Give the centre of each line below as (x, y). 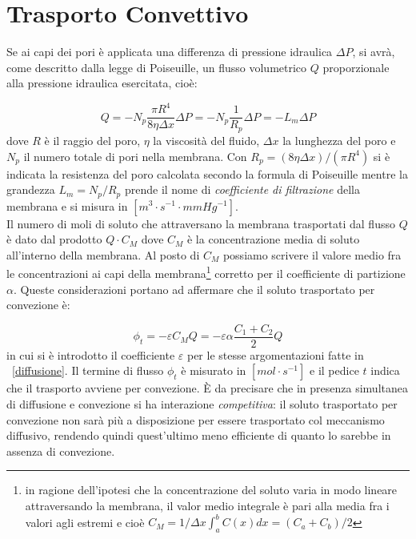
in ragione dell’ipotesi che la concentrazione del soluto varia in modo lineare (211, 490)
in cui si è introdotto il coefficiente (91, 354)
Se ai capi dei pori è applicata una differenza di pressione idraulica (170, 52)
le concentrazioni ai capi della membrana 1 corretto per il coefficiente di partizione (206, 272)
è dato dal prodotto (54, 239)
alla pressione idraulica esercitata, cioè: (102, 83)
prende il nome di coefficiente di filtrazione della (242, 189)
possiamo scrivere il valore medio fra (312, 254)
